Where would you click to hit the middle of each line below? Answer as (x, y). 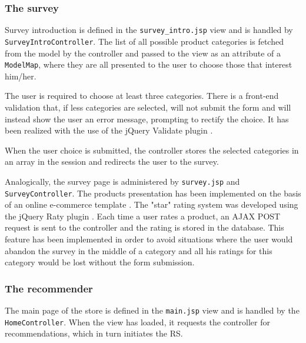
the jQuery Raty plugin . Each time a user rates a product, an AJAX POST (143, 216)
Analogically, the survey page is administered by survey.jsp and (122, 181)
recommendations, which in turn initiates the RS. (94, 333)
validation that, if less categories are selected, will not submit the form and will (148, 107)
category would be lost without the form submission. (100, 262)
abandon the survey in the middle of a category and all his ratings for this (139, 250)
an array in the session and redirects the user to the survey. (112, 161)
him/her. (21, 76)
